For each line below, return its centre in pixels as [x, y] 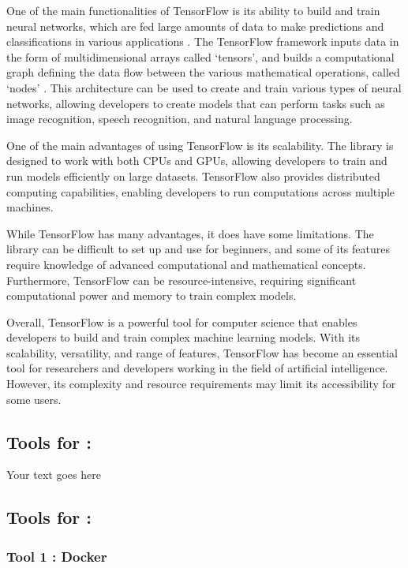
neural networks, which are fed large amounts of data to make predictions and [195, 26]
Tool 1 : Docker [57, 556]
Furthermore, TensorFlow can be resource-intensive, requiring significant [182, 280]
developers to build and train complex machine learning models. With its [183, 337]
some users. [34, 399]
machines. [30, 207]
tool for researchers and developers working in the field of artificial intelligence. [197, 368]
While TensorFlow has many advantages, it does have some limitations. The [190, 233]
